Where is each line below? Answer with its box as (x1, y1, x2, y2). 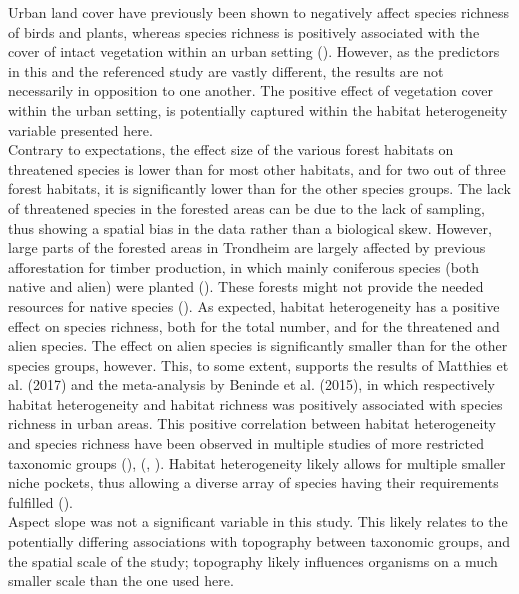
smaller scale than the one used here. (8, 570, 234, 591)
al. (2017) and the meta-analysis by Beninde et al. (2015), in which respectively (8, 374, 495, 395)
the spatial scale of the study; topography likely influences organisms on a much (8, 550, 498, 571)
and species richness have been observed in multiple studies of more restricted (8, 433, 484, 454)
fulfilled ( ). (8, 491, 73, 512)
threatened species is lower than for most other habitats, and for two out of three (8, 158, 506, 179)
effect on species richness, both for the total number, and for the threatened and (8, 315, 500, 336)
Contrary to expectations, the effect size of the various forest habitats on (8, 139, 454, 160)
